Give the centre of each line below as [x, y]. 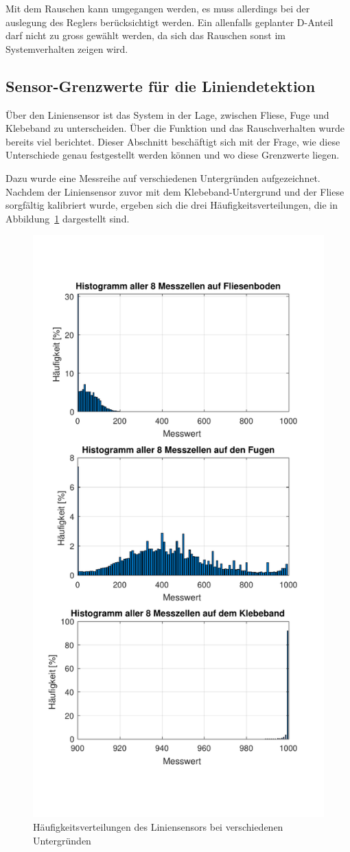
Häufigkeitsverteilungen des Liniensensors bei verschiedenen [158, 826]
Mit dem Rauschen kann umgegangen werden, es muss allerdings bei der [158, 8]
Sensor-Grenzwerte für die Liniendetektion [161, 85]
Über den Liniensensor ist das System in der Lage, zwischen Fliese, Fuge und [167, 114]
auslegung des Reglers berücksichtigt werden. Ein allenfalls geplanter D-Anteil [170, 22]
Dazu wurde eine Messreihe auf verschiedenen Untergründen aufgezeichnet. [163, 177]
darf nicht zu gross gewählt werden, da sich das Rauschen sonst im [145, 35]
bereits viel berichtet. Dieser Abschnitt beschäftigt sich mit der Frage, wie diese [173, 141]
